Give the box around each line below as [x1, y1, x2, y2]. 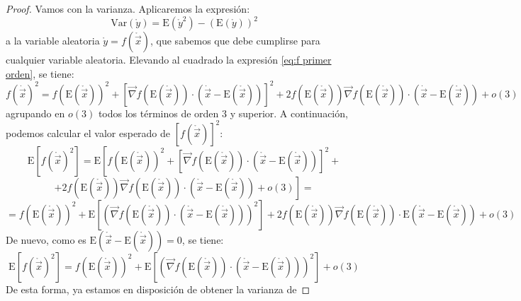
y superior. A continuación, [230, 105, 348, 120]
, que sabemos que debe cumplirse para [150, 33, 320, 48]
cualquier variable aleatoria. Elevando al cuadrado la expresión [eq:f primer [6, 52, 332, 67]
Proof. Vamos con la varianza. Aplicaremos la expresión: [6, 1, 250, 16]
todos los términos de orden [98, 105, 219, 120]
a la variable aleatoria [6, 33, 100, 48]
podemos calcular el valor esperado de [6, 125, 171, 140]
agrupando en [6, 105, 65, 120]
